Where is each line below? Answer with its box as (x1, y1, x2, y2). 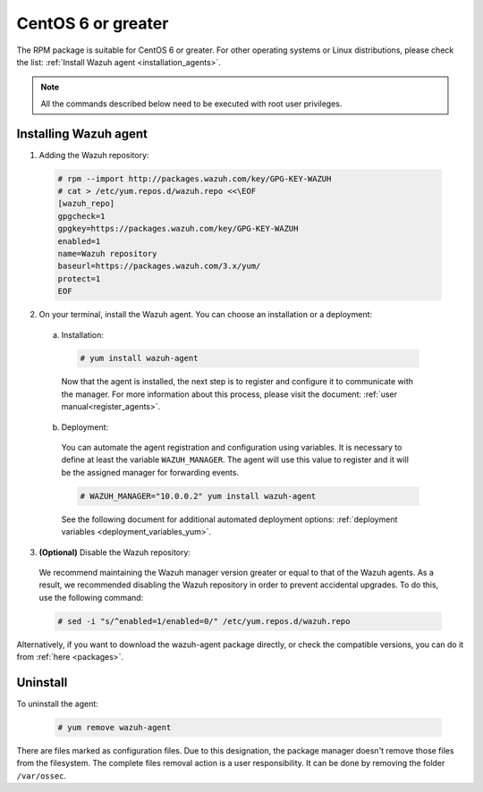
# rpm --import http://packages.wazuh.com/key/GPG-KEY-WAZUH (57, 173, 332, 183)
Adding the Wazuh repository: (38, 149, 149, 160)
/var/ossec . (16, 770, 67, 781)
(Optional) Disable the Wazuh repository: (38, 546, 191, 558)
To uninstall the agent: (16, 698, 98, 709)
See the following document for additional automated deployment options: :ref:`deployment (61, 514, 398, 525)
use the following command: (38, 592, 144, 602)
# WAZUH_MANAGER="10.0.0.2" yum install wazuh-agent (80, 491, 317, 501)
